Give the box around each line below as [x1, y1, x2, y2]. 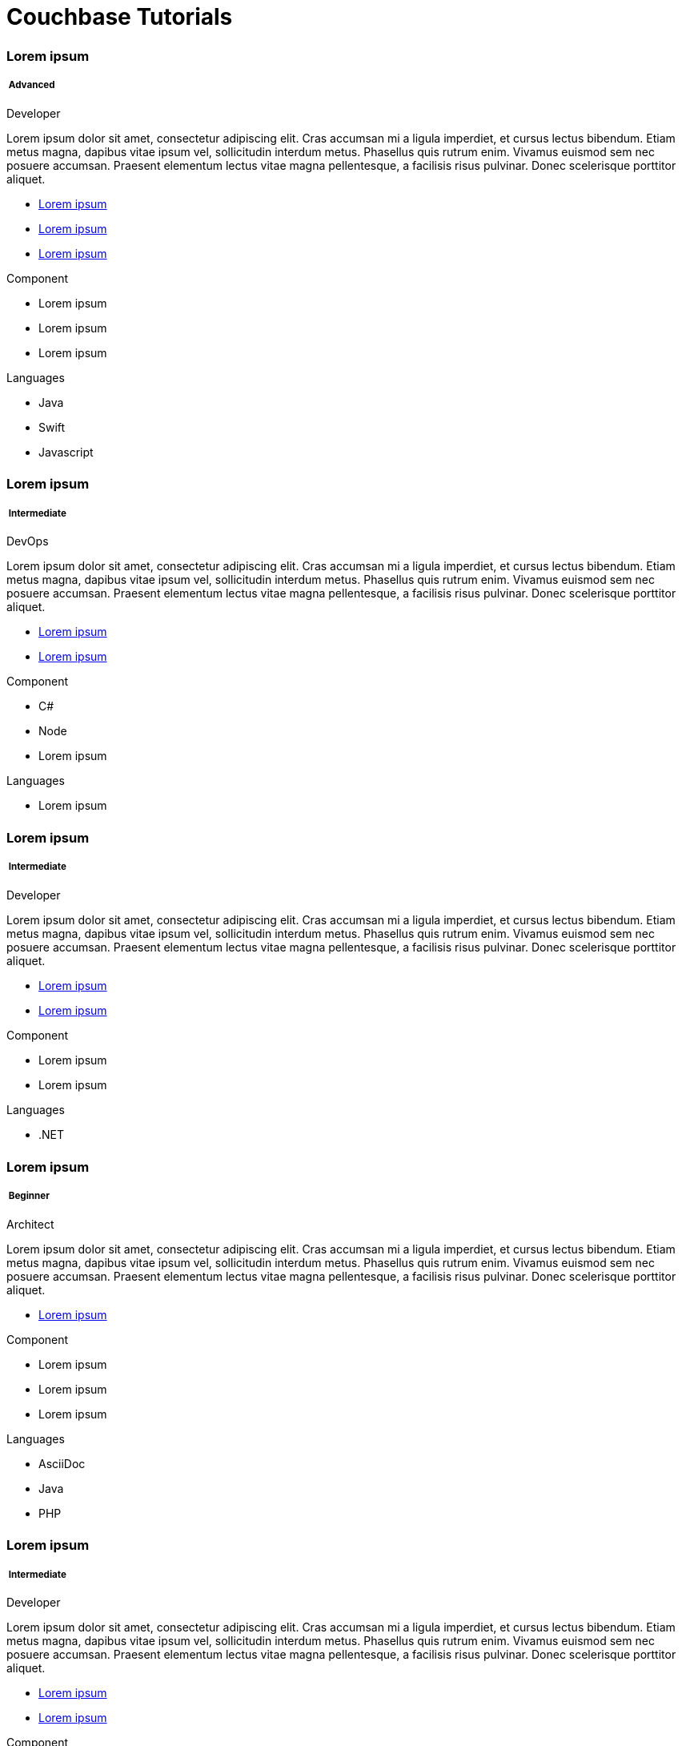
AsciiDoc [38, 1456, 86, 1470]
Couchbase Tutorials [6, 3, 233, 30]
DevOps [6, 534, 49, 549]
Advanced [8, 79, 55, 91]
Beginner [8, 1190, 50, 1202]
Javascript [38, 445, 94, 459]
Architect [6, 1217, 54, 1231]
